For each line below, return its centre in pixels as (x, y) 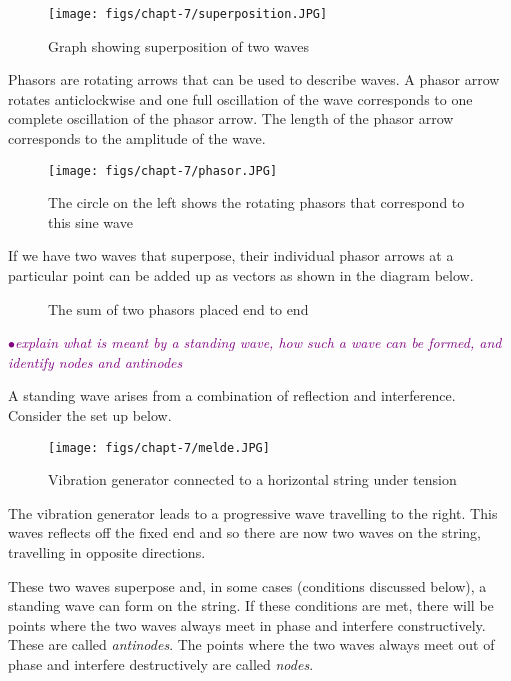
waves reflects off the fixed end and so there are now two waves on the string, (244, 532)
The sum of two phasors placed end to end (178, 308)
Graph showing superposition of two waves (179, 45)
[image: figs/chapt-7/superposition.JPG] (188, 14)
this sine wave (90, 221)
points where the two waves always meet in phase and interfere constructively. (247, 624)
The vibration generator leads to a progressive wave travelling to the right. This (253, 512)
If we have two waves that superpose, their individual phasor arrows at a (231, 255)
